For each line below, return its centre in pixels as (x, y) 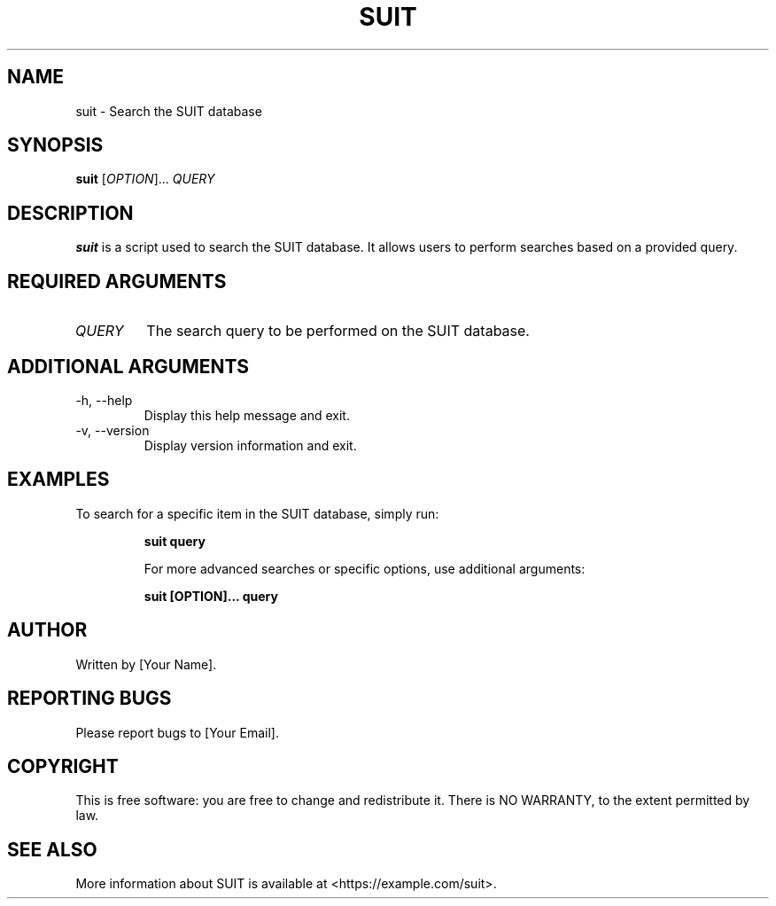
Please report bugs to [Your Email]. (177, 732)
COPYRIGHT (63, 766)
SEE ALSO (52, 849)
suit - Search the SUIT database (169, 111)
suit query (175, 541)
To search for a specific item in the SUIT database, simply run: (257, 513)
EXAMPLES (58, 480)
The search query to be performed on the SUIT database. (338, 331)
